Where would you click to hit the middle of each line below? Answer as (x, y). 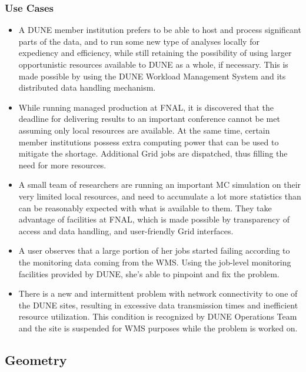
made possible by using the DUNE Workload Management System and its (152, 76)
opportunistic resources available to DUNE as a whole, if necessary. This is (153, 64)
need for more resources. (62, 165)
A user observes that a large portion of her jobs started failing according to (154, 250)
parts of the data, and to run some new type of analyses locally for (139, 41)
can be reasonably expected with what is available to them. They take (145, 207)
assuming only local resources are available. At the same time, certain (144, 130)
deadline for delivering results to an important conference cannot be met (149, 119)
